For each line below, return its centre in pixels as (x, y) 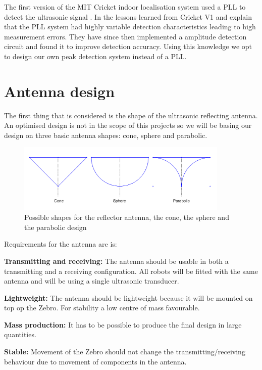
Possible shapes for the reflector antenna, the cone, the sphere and (127, 217)
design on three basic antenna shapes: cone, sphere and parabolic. (106, 135)
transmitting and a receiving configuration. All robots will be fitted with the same (131, 271)
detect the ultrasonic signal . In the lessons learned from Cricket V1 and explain (128, 16)
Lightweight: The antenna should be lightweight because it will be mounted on (128, 297)
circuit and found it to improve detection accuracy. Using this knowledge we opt (128, 46)
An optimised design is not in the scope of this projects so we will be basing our (128, 125)
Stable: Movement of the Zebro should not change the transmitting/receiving (125, 352)
